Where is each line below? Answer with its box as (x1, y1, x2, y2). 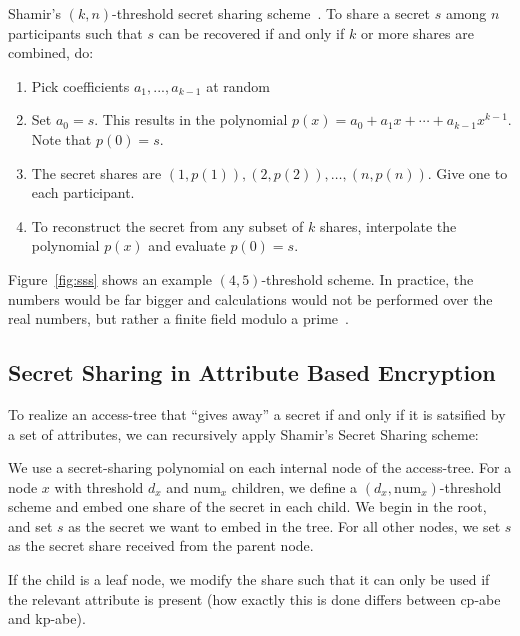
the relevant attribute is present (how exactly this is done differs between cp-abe (8, 588, 501, 609)
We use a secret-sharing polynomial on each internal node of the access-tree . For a (8, 457, 512, 478)
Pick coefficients (31, 75, 130, 96)
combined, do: (8, 42, 94, 63)
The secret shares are (31, 162, 162, 183)
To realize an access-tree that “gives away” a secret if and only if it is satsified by (8, 403, 506, 424)
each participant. (31, 182, 135, 203)
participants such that (8, 22, 143, 43)
